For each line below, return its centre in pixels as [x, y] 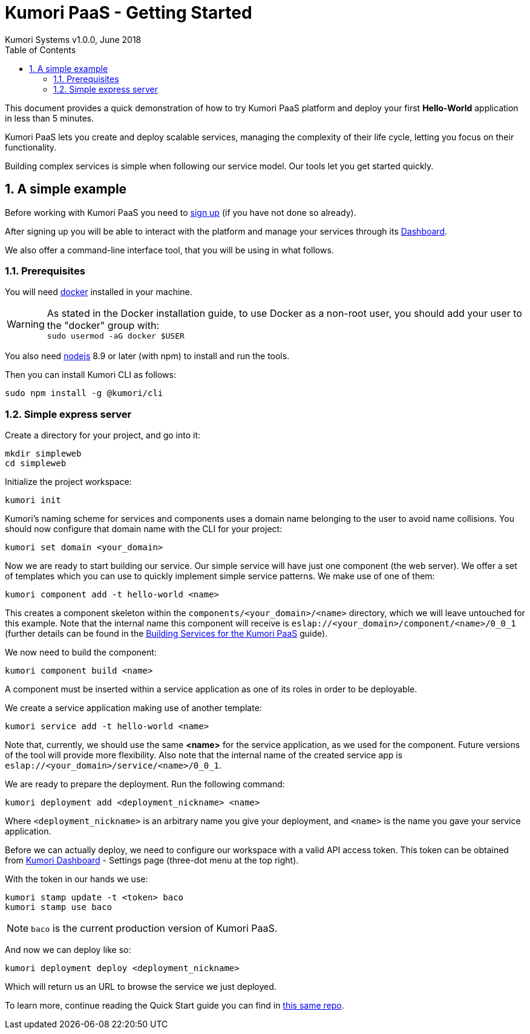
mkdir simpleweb [43, 454]
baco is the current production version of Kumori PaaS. [154, 928]
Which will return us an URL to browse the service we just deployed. [141, 987]
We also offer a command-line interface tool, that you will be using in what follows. [169, 250]
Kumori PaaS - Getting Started [129, 13]
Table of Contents [41, 50]
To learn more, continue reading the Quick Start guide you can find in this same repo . [175, 1006]
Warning [26, 324]
